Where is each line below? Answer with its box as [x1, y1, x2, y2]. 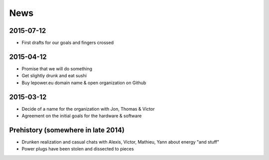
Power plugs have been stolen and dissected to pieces [21, 146, 134, 152]
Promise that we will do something [21, 65, 92, 72]
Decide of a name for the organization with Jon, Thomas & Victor [21, 106, 155, 112]
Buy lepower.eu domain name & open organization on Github [21, 80, 146, 86]
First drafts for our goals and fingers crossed [21, 40, 114, 46]
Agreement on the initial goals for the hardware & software [21, 113, 142, 119]
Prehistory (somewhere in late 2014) [9, 126, 125, 134]
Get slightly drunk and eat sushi [21, 73, 87, 79]
